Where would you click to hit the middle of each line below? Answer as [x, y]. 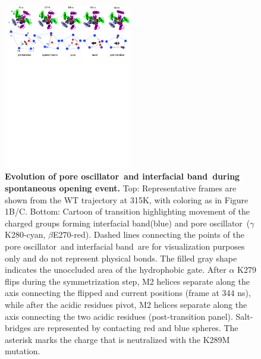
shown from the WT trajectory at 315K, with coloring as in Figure [127, 199]
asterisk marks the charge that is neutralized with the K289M [117, 339]
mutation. [23, 351]
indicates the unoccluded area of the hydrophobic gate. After [116, 270]
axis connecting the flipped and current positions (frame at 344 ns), [128, 293]
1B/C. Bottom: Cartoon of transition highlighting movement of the [128, 211]
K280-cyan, [25, 234]
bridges [18, 328]
